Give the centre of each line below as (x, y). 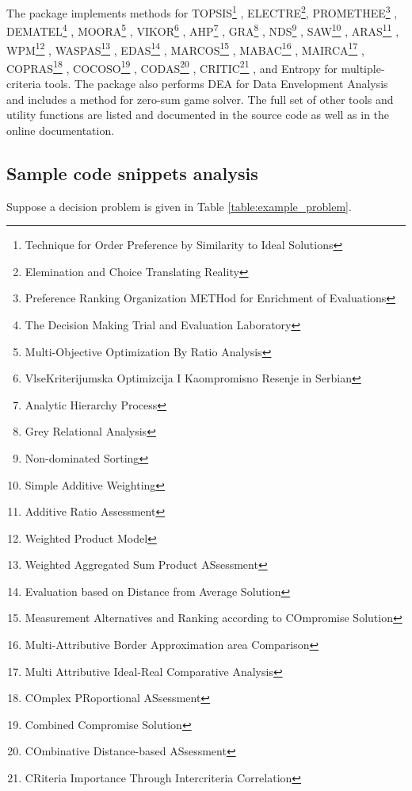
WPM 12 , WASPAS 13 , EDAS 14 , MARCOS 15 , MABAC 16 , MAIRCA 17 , (185, 48)
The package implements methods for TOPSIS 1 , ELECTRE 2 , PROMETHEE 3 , (202, 12)
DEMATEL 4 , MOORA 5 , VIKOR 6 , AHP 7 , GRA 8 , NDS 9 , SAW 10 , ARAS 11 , (203, 30)
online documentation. (61, 130)
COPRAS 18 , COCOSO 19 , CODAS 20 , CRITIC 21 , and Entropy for (172, 67)
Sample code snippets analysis (132, 173)
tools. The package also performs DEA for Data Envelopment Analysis (216, 83)
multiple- (363, 68)
